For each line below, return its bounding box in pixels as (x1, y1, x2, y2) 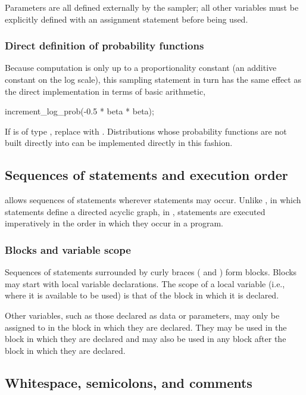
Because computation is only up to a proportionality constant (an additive (5, 61, 277, 74)
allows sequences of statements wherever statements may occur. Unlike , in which (5, 194, 301, 206)
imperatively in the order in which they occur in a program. (5, 217, 223, 229)
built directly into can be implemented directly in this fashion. (5, 136, 233, 149)
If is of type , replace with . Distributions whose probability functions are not (5, 125, 287, 137)
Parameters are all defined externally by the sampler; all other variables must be (5, 1, 299, 13)
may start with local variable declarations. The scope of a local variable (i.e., (5, 277, 285, 290)
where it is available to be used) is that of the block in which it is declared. (5, 289, 279, 301)
